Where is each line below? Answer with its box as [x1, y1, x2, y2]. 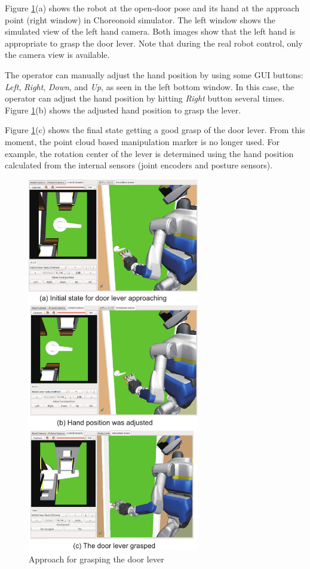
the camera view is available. [5, 48, 110, 61]
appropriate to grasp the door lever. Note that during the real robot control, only [5, 36, 303, 49]
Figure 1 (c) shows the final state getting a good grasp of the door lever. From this [5, 124, 305, 136]
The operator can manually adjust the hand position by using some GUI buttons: [5, 68, 303, 81]
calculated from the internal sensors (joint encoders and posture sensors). [5, 159, 273, 171]
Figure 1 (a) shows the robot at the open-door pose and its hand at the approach [5, 2, 300, 14]
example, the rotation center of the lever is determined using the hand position [5, 147, 294, 159]
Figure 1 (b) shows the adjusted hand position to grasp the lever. [5, 103, 241, 116]
